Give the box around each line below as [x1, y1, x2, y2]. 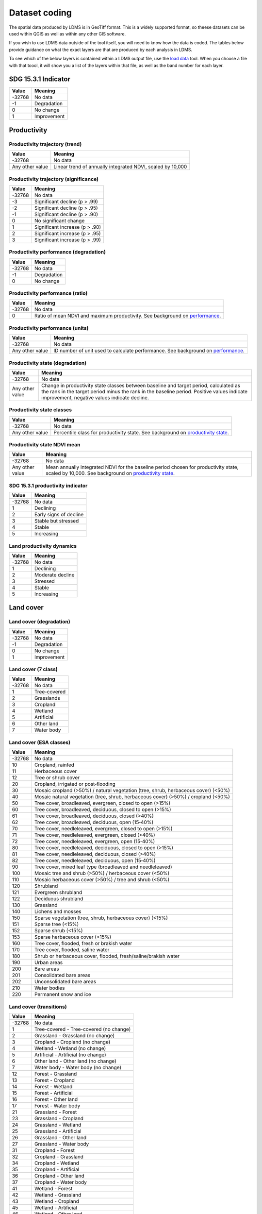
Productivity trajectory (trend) [9, 141, 82, 148]
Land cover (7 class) [9, 666, 58, 673]
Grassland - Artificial [34, 1128, 82, 1134]
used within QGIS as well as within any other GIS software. [9, 31, 126, 36]
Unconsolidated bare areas [34, 978, 97, 985]
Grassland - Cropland [34, 1115, 83, 1122]
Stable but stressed [34, 518, 79, 524]
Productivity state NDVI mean [9, 441, 81, 448]
